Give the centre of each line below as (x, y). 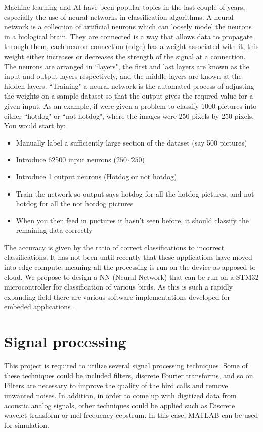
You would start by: (35, 126)
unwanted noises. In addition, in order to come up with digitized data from (120, 395)
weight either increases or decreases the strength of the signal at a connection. (125, 56)
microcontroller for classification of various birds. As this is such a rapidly (119, 287)
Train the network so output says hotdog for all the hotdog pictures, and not (135, 193)
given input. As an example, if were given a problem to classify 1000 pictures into (130, 105)
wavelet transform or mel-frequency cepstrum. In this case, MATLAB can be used (131, 415)
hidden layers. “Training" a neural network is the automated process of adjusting (129, 86)
